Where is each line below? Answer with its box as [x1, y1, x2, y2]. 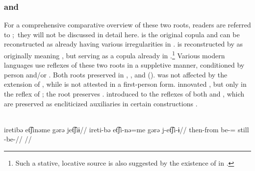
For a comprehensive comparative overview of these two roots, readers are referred [4, 20, 251, 30]
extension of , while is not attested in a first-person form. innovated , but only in [4, 79, 247, 89]
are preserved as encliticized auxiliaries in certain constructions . [4, 98, 198, 108]
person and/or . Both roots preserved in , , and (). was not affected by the [4, 69, 228, 79]
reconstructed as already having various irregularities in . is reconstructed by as [4, 39, 243, 49]
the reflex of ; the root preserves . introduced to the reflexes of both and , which [4, 89, 245, 99]
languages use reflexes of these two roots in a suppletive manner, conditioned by [4, 60, 245, 70]
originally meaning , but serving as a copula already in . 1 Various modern [4, 49, 225, 60]
